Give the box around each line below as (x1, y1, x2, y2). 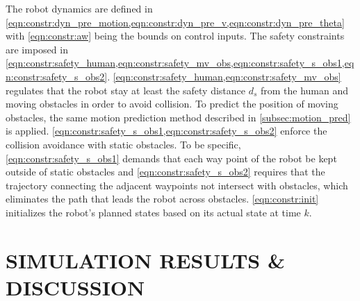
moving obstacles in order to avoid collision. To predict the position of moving (6, 96, 338, 111)
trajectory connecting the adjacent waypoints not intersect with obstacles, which (6, 178, 348, 192)
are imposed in (6, 42, 68, 56)
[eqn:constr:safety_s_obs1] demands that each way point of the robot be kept (6, 150, 337, 165)
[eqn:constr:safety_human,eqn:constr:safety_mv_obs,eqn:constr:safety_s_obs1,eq (6, 55, 354, 70)
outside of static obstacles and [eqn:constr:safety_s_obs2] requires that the (6, 164, 325, 179)
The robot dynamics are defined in (6, 1, 153, 15)
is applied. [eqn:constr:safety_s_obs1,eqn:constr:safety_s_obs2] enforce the (6, 123, 327, 138)
